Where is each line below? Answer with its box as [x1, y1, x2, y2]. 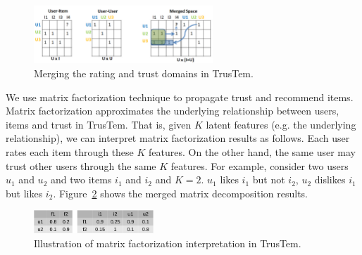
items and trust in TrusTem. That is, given [6, 117, 192, 131]
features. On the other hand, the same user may [149, 145, 356, 159]
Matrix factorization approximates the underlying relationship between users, [6, 103, 339, 118]
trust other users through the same [6, 158, 156, 173]
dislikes [314, 172, 346, 187]
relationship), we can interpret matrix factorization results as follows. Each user [6, 131, 350, 145]
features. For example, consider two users [170, 158, 349, 173]
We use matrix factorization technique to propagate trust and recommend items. [6, 89, 354, 104]
